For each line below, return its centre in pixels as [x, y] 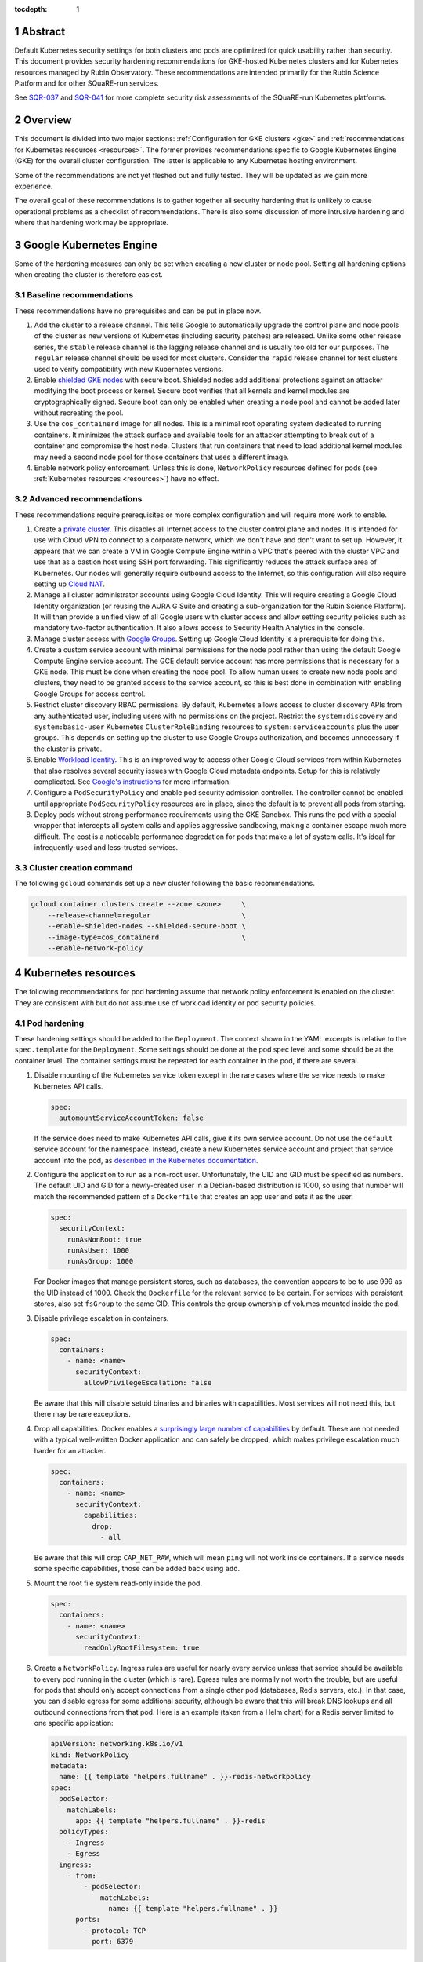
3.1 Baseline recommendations [74, 295]
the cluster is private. [68, 749]
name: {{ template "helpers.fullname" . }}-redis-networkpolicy [185, 1777]
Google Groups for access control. [90, 694]
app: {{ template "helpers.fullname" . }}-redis [170, 1820]
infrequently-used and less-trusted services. [106, 848]
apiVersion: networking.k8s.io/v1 [117, 1744]
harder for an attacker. [70, 1450]
